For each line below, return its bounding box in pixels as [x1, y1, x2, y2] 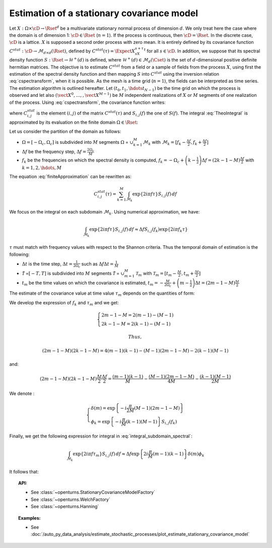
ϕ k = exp [91, 419, 110, 425]
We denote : [9, 390, 35, 396]
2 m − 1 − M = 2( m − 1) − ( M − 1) [101, 312, 174, 318]
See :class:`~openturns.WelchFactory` [31, 496, 110, 502]
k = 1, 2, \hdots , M [22, 165, 62, 171]
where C [9, 110, 28, 116]
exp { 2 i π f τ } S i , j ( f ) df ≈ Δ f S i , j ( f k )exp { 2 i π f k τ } [89, 227, 188, 234]
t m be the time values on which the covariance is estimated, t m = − [22, 280, 164, 287]
